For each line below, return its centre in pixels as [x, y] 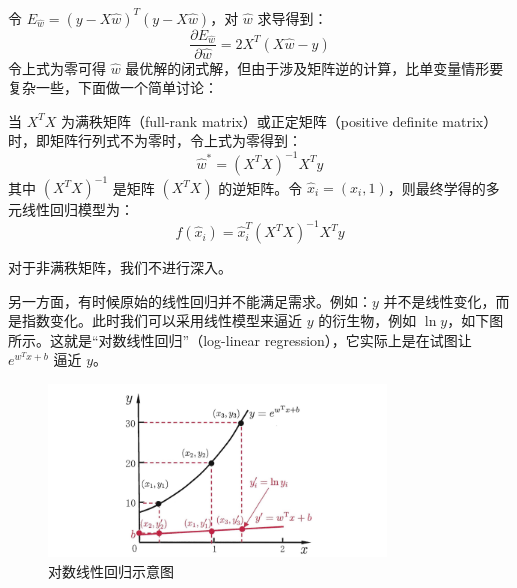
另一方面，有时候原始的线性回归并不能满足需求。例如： [190, 300]
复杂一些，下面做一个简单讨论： [113, 87]
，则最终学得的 [436, 187]
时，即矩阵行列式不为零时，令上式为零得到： [155, 140]
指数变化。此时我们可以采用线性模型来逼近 [161, 320]
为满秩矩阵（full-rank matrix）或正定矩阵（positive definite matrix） [279, 120]
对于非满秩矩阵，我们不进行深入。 [120, 267]
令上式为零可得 [57, 67]
